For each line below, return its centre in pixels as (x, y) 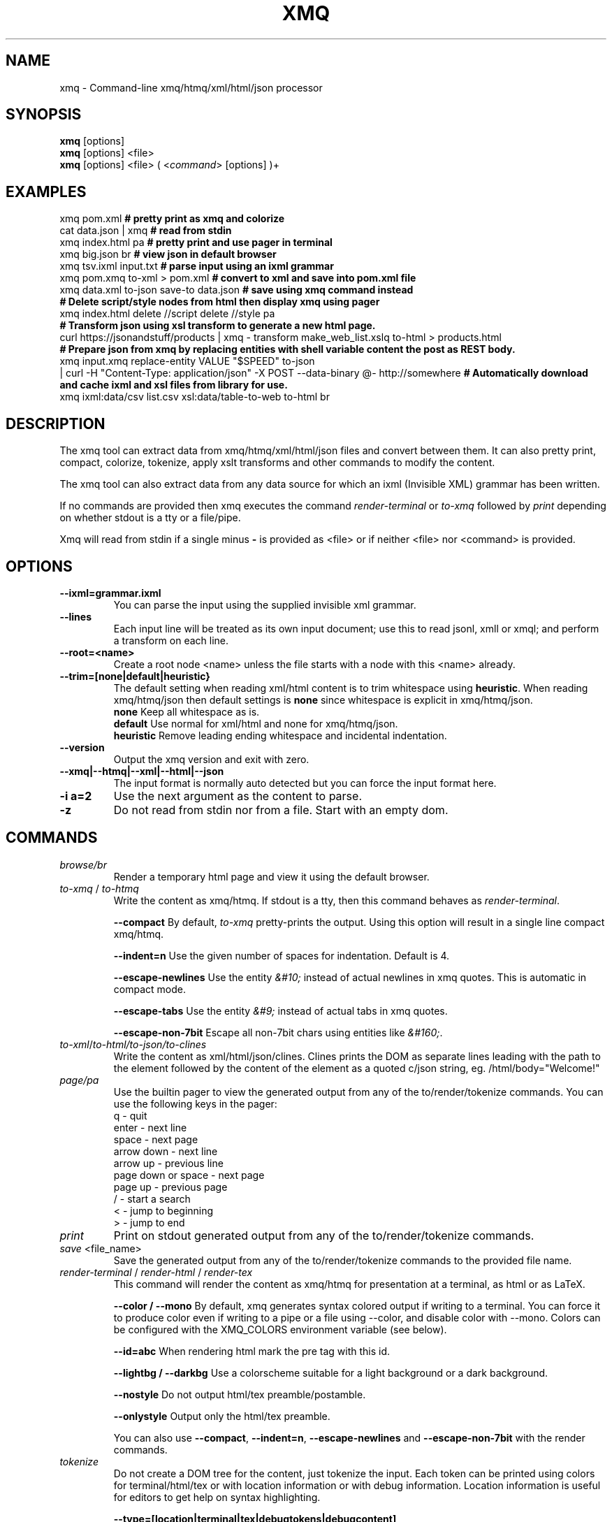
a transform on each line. (171, 640)
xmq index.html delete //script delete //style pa (167, 314)
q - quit (130, 1115)
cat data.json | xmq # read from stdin (146, 231)
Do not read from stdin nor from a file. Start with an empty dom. (281, 810)
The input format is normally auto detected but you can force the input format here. (305, 783)
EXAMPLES (46, 191)
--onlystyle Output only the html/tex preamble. (222, 1416)
